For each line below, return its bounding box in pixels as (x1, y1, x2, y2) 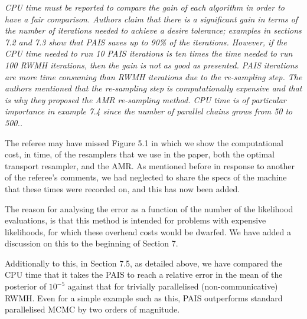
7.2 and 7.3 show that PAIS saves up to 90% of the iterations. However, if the (5, 35, 287, 48)
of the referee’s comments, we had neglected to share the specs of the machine (5, 171, 287, 183)
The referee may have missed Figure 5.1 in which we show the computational (5, 136, 283, 149)
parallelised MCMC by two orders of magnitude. (5, 303, 180, 315)
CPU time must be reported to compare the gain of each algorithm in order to (5, 1, 285, 13)
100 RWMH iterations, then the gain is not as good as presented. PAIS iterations (5, 58, 298, 71)
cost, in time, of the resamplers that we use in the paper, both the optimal (5, 148, 275, 160)
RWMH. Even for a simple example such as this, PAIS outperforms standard (5, 291, 283, 304)
